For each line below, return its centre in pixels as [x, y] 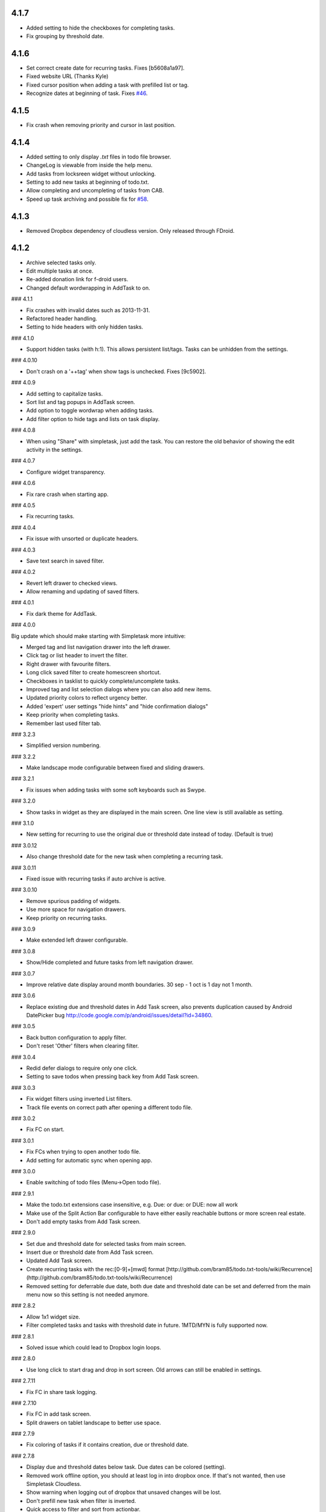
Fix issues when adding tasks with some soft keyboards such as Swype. [116, 790]
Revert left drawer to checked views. [72, 583]
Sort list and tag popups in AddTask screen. [81, 402]
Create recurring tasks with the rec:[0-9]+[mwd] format [96, 1269]
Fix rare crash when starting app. [67, 494]
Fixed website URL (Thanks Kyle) [67, 76]
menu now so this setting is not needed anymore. [88, 1295]
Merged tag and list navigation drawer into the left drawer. [98, 647]
